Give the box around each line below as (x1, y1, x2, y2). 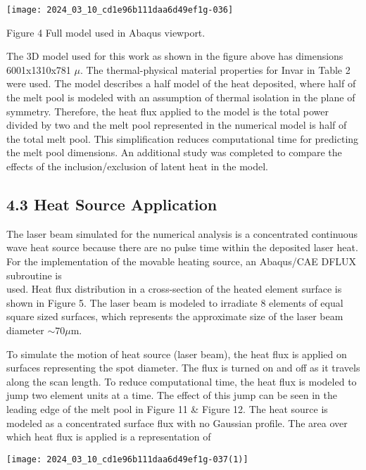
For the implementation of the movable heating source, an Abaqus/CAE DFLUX (6, 253, 357, 268)
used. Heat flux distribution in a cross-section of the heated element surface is (6, 281, 342, 296)
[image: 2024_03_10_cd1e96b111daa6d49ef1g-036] (6, 5, 234, 15)
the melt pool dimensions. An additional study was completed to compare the (6, 145, 342, 160)
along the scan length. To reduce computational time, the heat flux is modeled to (6, 374, 357, 388)
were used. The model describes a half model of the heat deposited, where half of (6, 76, 356, 91)
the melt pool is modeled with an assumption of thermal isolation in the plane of (6, 90, 355, 105)
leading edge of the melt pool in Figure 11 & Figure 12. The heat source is (6, 401, 328, 416)
